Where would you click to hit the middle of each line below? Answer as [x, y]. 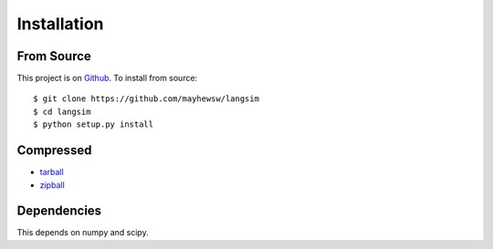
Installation [60, 24]
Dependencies [59, 211]
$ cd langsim [62, 111]
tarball [52, 172]
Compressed [54, 150]
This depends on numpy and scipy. [83, 233]
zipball [52, 185]
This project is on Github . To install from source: [107, 78]
